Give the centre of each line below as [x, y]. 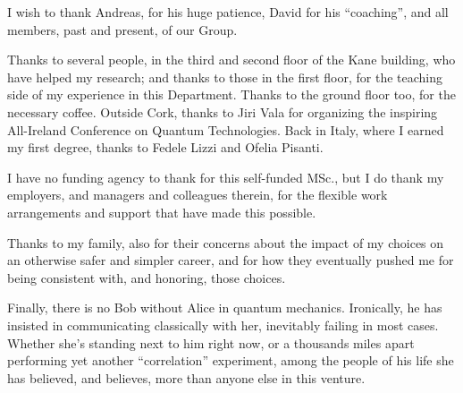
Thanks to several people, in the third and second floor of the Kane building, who [231, 60]
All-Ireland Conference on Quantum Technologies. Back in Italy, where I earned [226, 129]
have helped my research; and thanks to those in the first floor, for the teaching [225, 77]
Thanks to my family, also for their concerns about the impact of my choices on [226, 242]
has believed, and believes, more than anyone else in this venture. [186, 377]
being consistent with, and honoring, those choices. [147, 277]
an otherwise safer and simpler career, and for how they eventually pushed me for [231, 260]
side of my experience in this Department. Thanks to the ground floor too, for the [231, 94]
